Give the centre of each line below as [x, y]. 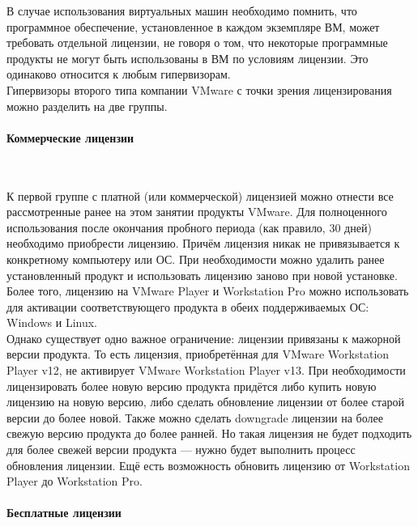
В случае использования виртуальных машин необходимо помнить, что [182, 11]
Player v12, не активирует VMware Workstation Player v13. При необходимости [206, 370]
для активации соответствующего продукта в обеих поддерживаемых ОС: [188, 306]
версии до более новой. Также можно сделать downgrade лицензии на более [195, 417]
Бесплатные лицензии [64, 513]
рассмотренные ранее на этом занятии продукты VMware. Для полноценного [197, 212]
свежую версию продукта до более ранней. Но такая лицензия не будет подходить [209, 433]
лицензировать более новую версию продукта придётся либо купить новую [192, 386]
